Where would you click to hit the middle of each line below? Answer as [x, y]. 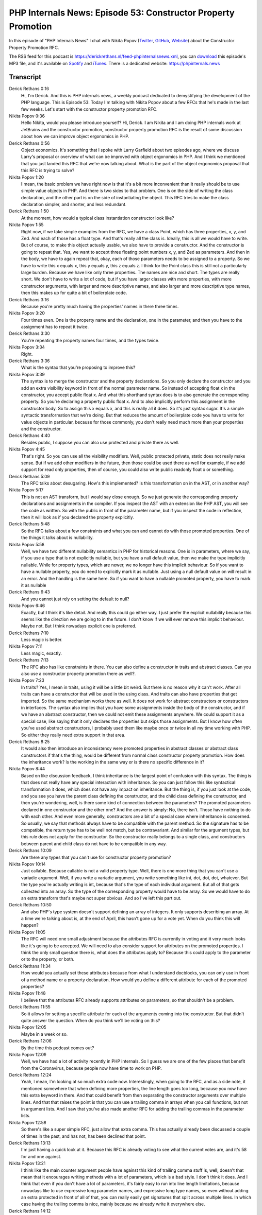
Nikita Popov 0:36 [27, 116]
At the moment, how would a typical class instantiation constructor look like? [98, 218]
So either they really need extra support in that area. [73, 735]
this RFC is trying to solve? [48, 171]
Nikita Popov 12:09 [28, 1054]
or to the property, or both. [48, 959]
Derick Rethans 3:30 [30, 333]
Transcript [25, 77]
